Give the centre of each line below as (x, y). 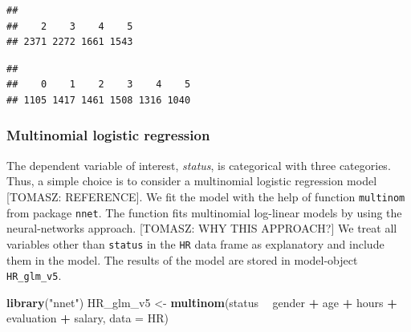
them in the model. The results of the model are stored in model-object (182, 259)
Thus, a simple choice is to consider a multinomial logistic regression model (192, 181)
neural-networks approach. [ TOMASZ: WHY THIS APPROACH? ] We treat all (202, 228)
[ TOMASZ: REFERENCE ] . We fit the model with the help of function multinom (206, 196)
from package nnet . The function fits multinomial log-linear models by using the (204, 212)
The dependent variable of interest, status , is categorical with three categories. (199, 165)
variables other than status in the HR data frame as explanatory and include (195, 243)
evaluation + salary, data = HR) (87, 318)
